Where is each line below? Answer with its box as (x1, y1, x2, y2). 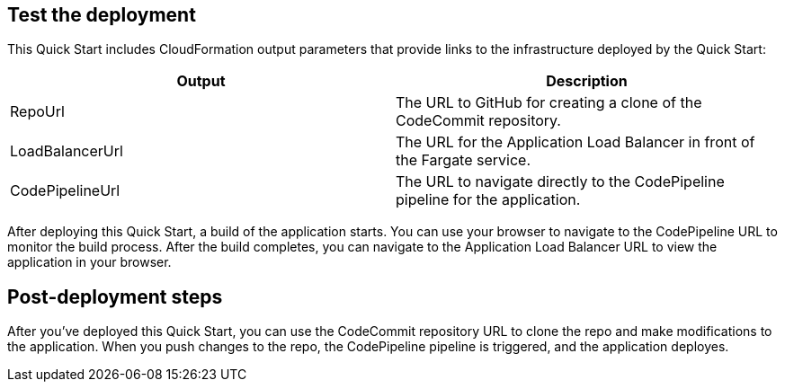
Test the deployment (7, 4, 196, 26)
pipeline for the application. (396, 190, 581, 209)
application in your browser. (7, 254, 172, 270)
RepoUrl (10, 102, 65, 121)
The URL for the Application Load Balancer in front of (396, 133, 755, 152)
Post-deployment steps (7, 285, 223, 308)
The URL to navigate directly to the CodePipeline (396, 172, 725, 191)
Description (546, 72, 628, 91)
